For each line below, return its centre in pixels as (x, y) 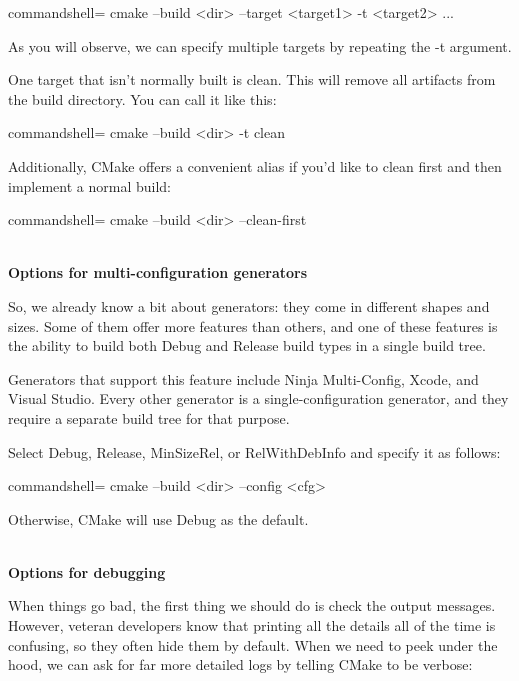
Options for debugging (87, 571)
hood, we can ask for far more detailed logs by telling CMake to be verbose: (240, 664)
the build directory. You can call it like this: (142, 98)
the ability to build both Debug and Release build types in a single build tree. (247, 345)
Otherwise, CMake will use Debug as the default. (158, 518)
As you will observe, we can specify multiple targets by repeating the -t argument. (260, 45)
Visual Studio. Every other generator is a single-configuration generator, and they (258, 398)
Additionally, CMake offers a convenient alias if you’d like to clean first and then (255, 165)
